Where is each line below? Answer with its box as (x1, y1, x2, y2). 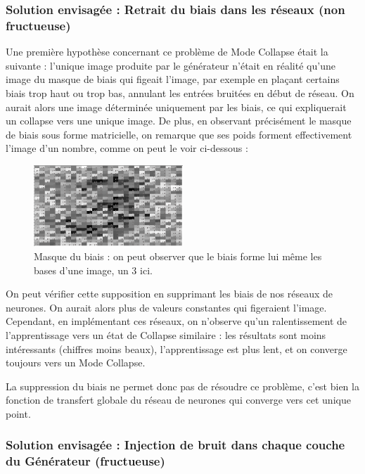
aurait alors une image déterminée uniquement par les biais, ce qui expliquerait (6, 99, 347, 114)
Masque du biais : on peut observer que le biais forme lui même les (34, 248, 322, 263)
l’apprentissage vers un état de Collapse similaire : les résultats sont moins (6, 327, 326, 342)
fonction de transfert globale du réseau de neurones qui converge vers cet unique (6, 392, 351, 407)
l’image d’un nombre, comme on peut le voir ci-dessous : (6, 141, 248, 155)
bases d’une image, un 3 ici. (34, 262, 153, 277)
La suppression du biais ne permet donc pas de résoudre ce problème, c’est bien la (6, 378, 359, 393)
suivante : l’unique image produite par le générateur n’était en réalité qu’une (6, 58, 335, 72)
